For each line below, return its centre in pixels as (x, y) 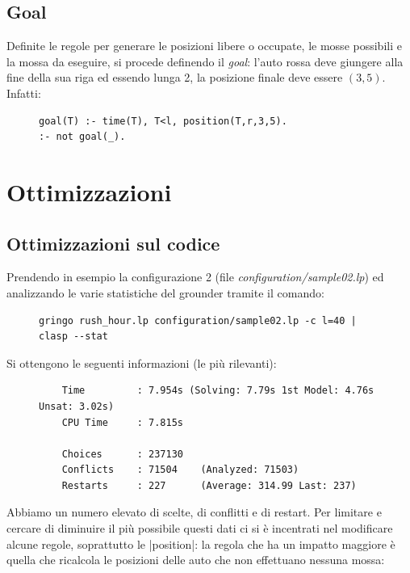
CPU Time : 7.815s (122, 422)
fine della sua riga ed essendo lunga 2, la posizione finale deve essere (175, 77)
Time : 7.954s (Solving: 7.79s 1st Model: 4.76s (218, 391)
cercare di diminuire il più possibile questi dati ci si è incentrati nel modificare (200, 528)
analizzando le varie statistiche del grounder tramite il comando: (165, 292)
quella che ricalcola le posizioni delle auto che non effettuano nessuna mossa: (196, 560)
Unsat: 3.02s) (77, 406)
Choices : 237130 (122, 454)
